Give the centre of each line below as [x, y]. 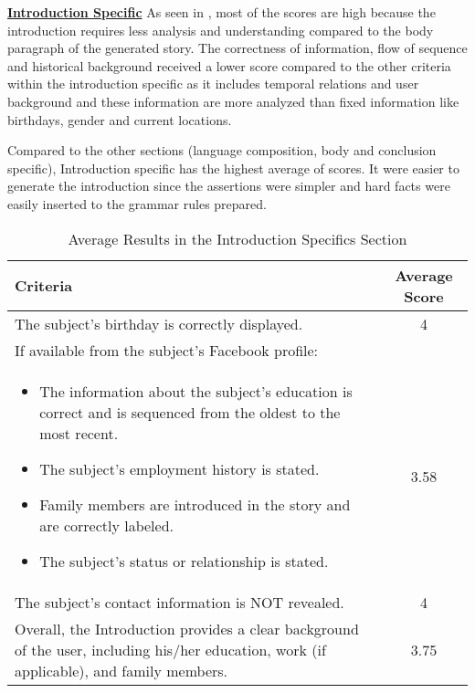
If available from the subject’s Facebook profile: [167, 350]
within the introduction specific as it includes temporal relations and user [213, 84]
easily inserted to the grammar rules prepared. [137, 203]
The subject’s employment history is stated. [179, 468]
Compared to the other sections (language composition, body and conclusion [222, 150]
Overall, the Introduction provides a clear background [187, 628]
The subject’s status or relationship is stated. [184, 561]
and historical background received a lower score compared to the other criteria [229, 65]
